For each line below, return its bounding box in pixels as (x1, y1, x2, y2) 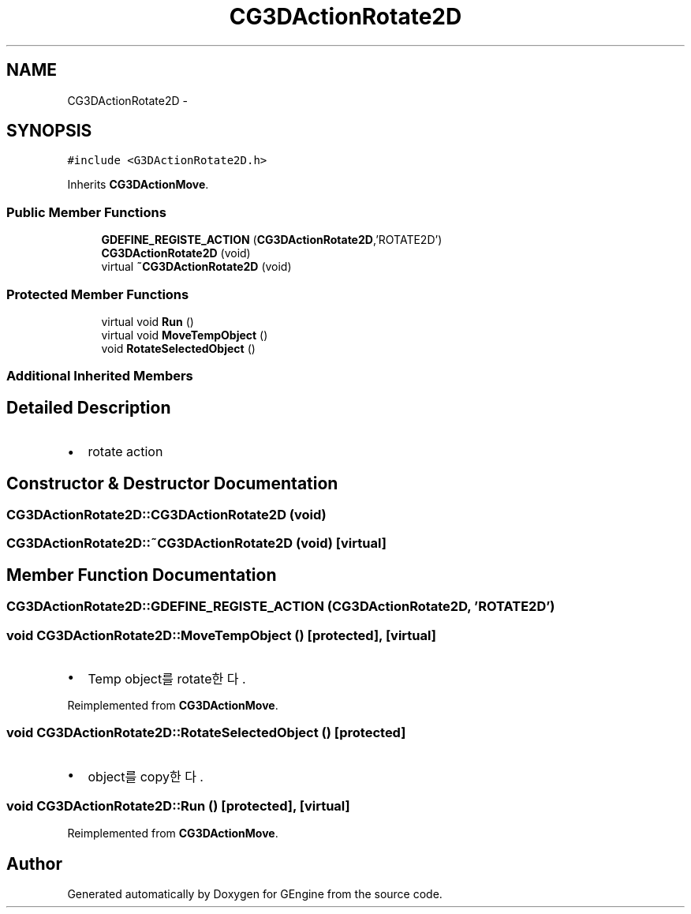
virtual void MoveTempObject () (101, 328, 268, 342)
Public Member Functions (6, 204, 166, 220)
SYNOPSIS (6, 121, 92, 141)
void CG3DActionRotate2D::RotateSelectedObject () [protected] (6, 725, 406, 741)
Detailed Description (6, 397, 171, 418)
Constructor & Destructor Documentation (6, 473, 338, 493)
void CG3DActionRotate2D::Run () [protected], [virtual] (6, 798, 350, 815)
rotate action (88, 444, 163, 460)
